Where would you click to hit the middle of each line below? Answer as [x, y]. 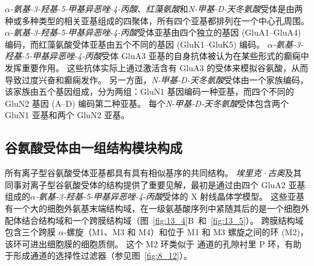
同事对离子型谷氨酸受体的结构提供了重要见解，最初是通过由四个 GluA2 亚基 [155, 184]
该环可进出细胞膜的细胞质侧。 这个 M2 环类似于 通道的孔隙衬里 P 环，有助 [153, 243]
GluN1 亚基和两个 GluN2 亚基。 [67, 115]
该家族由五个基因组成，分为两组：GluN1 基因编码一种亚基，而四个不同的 [149, 91]
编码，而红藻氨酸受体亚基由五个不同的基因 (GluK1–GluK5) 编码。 [135, 44]
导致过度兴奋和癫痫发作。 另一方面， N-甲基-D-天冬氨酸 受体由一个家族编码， [157, 79]
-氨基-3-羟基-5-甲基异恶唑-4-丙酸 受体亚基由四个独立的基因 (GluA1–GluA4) [155, 32]
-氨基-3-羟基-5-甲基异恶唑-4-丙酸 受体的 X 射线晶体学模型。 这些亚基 [170, 196]
